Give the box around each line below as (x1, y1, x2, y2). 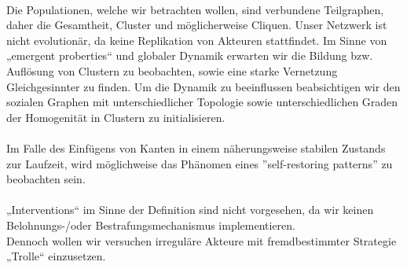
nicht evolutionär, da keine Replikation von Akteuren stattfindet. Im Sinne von (6, 31, 387, 48)
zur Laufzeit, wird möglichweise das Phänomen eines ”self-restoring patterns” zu (6, 155, 393, 171)
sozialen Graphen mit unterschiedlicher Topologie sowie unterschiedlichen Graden (6, 94, 398, 110)
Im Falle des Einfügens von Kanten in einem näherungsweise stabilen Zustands (6, 139, 386, 156)
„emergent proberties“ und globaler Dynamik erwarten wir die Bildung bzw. (6, 47, 373, 64)
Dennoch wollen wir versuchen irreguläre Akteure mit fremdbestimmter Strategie (6, 232, 397, 249)
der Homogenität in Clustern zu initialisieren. (6, 109, 225, 125)
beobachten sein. (6, 171, 86, 187)
